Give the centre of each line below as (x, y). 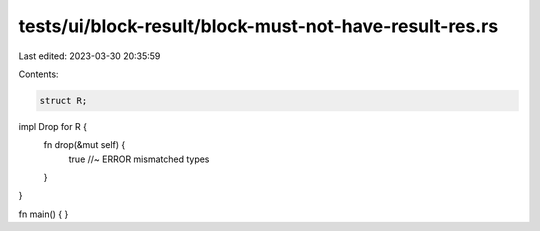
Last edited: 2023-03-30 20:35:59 (89, 56)
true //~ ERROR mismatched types (139, 159)
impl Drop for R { (52, 126)
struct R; (63, 100)
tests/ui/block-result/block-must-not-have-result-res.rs (258, 26)
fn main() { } (43, 214)
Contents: (38, 74)
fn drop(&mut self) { (84, 145)
